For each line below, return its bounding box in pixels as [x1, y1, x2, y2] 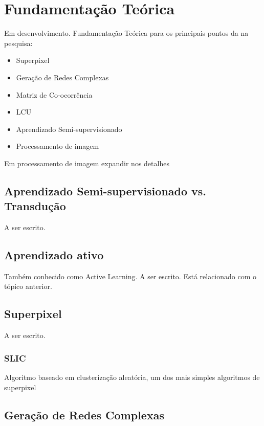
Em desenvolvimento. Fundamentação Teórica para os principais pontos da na [4, 28, 249, 38]
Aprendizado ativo [4, 247, 104, 263]
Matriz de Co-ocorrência [16, 89, 93, 100]
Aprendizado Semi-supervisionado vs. [4, 183, 207, 198]
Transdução [4, 198, 66, 214]
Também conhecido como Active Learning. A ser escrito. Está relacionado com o [4, 271, 257, 281]
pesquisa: [4, 37, 33, 48]
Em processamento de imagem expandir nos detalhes [4, 158, 169, 168]
